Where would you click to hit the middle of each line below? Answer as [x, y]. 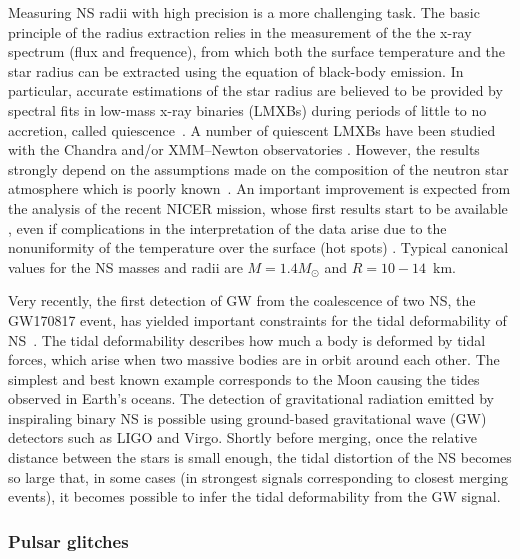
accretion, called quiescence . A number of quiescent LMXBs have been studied [252, 129]
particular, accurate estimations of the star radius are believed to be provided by [255, 90]
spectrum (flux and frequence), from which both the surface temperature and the [257, 51]
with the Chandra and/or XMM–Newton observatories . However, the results [244, 149]
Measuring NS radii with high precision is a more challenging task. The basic [244, 12]
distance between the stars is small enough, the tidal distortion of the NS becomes [260, 457]
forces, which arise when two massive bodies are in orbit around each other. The [254, 359]
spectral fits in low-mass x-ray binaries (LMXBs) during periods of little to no [247, 109]
